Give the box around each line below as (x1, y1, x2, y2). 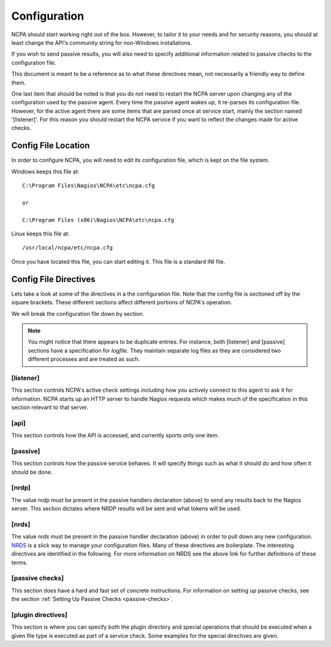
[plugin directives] (11, 610, 67, 619)
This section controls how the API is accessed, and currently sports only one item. (11, 432, 219, 439)
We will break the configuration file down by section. (11, 310, 144, 317)
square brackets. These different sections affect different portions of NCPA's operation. (11, 299, 232, 306)
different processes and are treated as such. (28, 356, 140, 363)
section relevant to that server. (11, 404, 89, 411)
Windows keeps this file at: (11, 167, 80, 175)
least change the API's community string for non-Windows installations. (11, 39, 192, 46)
